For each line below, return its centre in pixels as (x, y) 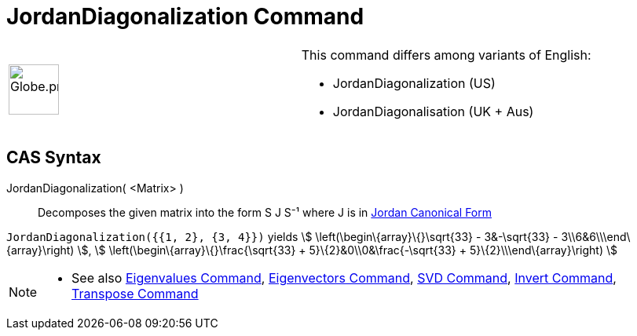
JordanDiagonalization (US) (414, 83)
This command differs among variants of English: (446, 55)
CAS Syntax (54, 158)
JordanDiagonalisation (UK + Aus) (433, 111)
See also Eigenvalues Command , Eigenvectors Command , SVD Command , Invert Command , (344, 278)
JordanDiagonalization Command (185, 16)
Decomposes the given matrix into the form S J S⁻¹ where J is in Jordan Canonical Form (265, 212)
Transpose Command (135, 293)
